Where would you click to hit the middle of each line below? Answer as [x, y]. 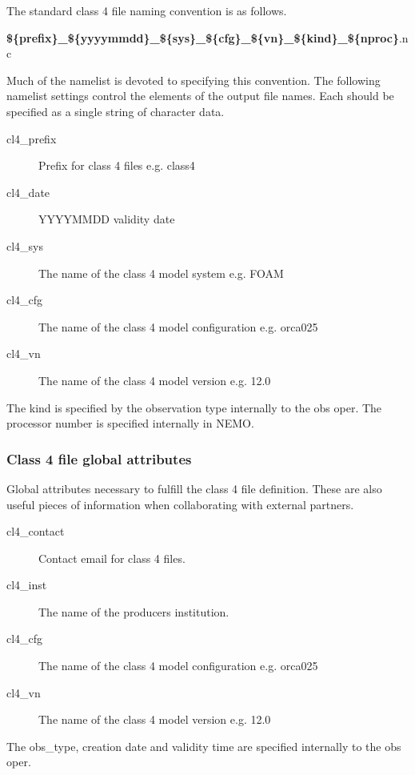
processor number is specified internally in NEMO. [130, 423]
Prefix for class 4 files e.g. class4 [117, 165]
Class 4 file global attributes [99, 458]
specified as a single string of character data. [116, 111]
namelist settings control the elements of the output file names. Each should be [200, 96]
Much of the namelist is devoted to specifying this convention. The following [194, 80]
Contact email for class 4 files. [112, 558]
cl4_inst [27, 585]
